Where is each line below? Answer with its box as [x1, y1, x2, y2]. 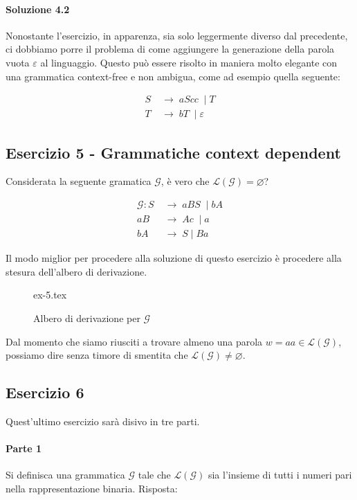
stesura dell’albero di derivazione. [6, 264, 147, 278]
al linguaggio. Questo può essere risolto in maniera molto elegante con [40, 55, 338, 69]
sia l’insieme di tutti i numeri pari [208, 467, 352, 482]
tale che [138, 467, 171, 482]
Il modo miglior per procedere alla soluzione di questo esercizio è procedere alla [6, 251, 342, 265]
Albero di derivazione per [33, 310, 140, 325]
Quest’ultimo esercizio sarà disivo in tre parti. [6, 413, 200, 428]
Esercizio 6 [6, 382, 84, 403]
